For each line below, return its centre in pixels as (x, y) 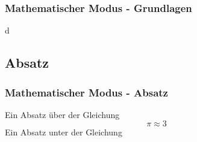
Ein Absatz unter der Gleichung (64, 132)
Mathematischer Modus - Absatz (86, 92)
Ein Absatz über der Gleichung (62, 114)
